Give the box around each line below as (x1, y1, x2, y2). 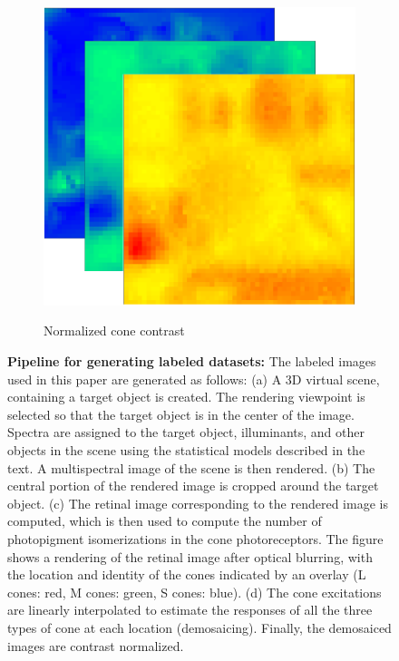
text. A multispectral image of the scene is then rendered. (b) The (7, 458, 375, 477)
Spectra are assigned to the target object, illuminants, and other (7, 423, 365, 442)
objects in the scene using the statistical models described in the (7, 441, 365, 460)
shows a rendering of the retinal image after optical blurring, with (7, 547, 373, 566)
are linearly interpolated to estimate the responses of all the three (7, 600, 373, 619)
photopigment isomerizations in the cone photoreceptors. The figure (7, 530, 384, 549)
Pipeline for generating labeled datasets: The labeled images (7, 352, 376, 371)
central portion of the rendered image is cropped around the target (7, 476, 379, 495)
